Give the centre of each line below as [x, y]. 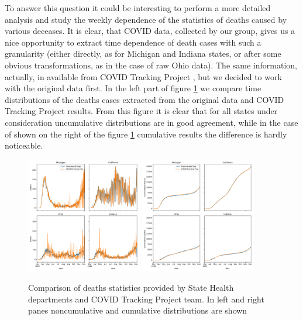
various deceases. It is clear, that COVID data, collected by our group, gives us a [150, 31]
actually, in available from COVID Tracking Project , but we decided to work [143, 76]
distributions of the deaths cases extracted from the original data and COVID [144, 99]
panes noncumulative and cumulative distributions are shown [138, 310]
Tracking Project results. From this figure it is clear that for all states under [141, 111]
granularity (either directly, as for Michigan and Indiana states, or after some [143, 54]
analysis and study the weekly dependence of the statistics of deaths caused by [146, 19]
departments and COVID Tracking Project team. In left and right [146, 299]
